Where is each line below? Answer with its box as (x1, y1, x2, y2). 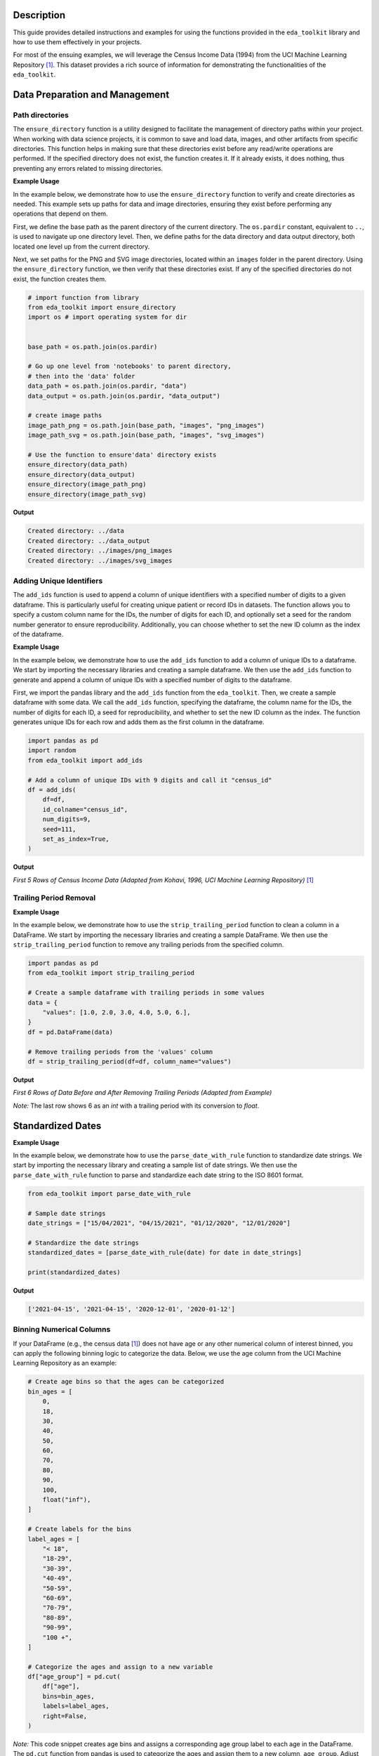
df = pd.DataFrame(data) (27, 1028, 114, 1036)
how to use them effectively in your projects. (13, 37, 142, 46)
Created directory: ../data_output (27, 537, 150, 544)
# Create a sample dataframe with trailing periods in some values (27, 989, 265, 997)
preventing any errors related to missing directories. (13, 164, 164, 172)
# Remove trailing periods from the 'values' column (27, 1047, 213, 1056)
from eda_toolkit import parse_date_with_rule (27, 1189, 191, 1198)
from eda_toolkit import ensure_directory (27, 303, 176, 312)
